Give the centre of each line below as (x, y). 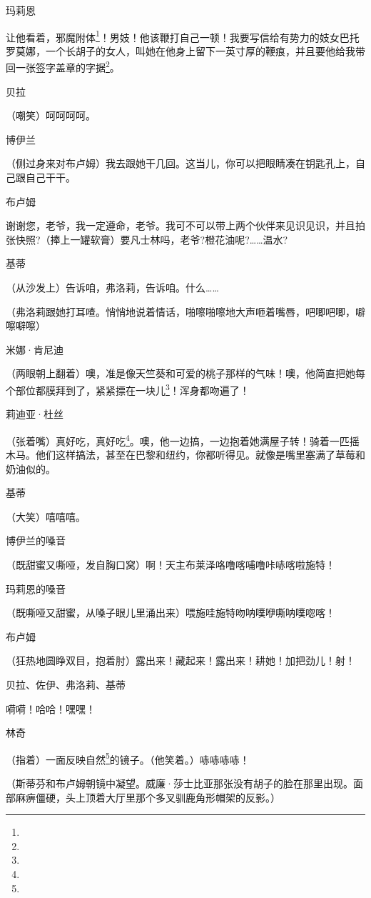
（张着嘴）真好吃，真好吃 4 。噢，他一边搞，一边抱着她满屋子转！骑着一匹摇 (183, 439)
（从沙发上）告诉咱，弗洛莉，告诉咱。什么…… (112, 288)
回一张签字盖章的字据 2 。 (63, 66)
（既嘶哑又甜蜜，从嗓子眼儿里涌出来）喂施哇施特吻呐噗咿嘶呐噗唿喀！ (171, 613)
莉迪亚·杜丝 (35, 414)
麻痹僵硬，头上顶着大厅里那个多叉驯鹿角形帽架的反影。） (148, 797)
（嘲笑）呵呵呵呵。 (51, 115)
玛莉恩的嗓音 (36, 588)
